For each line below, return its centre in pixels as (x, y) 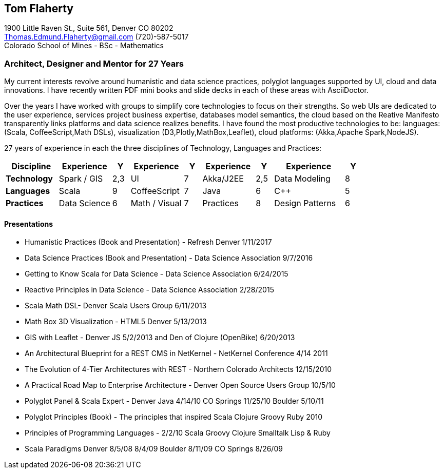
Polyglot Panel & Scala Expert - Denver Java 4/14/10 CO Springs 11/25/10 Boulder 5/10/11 (174, 401)
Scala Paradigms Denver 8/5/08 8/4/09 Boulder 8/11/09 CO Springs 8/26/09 (154, 449)
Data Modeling (302, 179)
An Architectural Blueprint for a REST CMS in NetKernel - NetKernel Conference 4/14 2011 (176, 353)
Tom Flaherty (39, 8)
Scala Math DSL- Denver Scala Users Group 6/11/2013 (116, 306)
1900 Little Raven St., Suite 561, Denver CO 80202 (89, 28)
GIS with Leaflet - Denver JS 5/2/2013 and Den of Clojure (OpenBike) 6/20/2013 (160, 338)
